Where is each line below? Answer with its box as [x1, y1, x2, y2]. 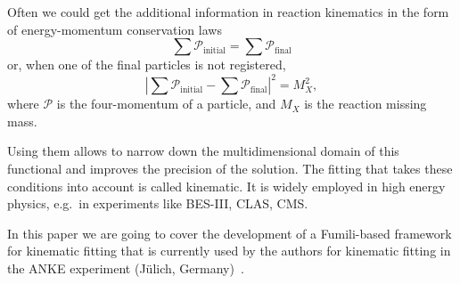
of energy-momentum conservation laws [7, 20, 222, 38]
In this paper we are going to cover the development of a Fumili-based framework [7, 223, 452, 242]
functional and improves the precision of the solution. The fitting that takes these [7, 159, 453, 178]
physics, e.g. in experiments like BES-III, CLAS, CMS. [7, 194, 308, 213]
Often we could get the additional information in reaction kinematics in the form [7, 3, 449, 20]
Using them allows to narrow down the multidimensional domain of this [7, 142, 399, 160]
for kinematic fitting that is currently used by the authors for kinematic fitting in [7, 241, 451, 260]
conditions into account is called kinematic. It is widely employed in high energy [7, 176, 446, 195]
